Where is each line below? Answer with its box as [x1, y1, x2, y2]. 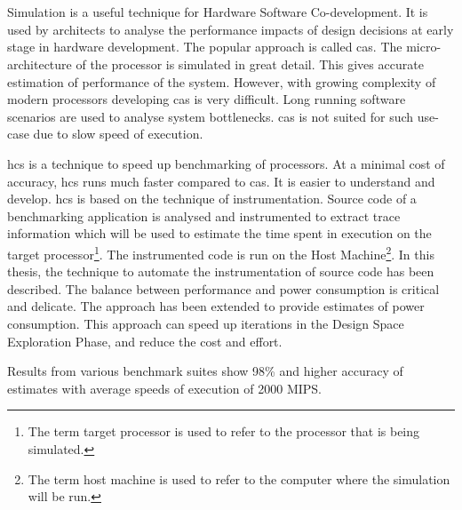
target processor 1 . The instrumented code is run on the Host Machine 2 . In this [7, 242, 434, 263]
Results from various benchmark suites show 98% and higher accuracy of [7, 362, 403, 380]
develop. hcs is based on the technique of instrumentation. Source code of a [7, 189, 417, 208]
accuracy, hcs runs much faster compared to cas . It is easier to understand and [7, 171, 435, 190]
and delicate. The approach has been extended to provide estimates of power [7, 297, 425, 315]
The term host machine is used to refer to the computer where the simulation [28, 469, 450, 488]
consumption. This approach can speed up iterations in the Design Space [7, 314, 404, 332]
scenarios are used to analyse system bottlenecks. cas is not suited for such [7, 107, 414, 125]
